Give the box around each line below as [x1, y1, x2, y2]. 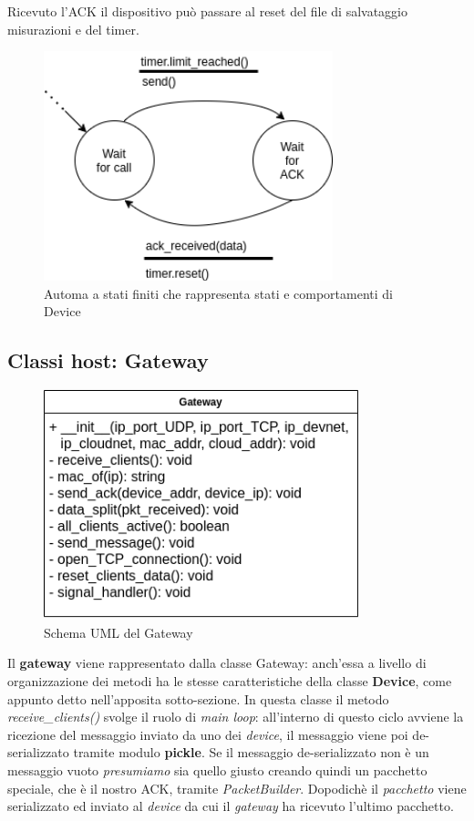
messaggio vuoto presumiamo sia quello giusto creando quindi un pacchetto [7, 760, 428, 779]
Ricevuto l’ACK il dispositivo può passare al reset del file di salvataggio [7, 2, 407, 20]
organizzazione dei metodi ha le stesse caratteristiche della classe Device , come [7, 671, 452, 690]
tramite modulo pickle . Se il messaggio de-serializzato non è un [73, 743, 429, 762]
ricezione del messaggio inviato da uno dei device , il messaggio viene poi [7, 724, 408, 744]
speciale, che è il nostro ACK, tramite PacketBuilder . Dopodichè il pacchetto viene [7, 778, 467, 797]
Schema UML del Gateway [44, 622, 193, 641]
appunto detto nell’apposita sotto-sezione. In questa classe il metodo [7, 689, 389, 708]
